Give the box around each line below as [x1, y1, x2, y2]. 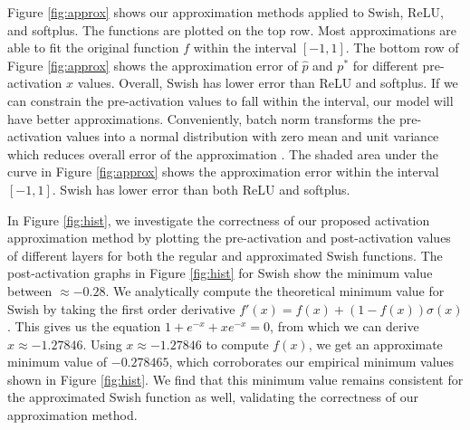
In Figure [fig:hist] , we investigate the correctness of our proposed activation [7, 210, 430, 229]
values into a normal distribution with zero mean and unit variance [65, 127, 439, 146]
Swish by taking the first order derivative [7, 299, 235, 318]
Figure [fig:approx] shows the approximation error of [7, 55, 298, 74]
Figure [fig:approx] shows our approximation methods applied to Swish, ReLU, [7, 3, 444, 21]
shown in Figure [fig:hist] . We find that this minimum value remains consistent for [7, 369, 464, 388]
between [7, 281, 53, 300]
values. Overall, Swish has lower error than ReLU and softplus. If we [77, 73, 458, 92]
